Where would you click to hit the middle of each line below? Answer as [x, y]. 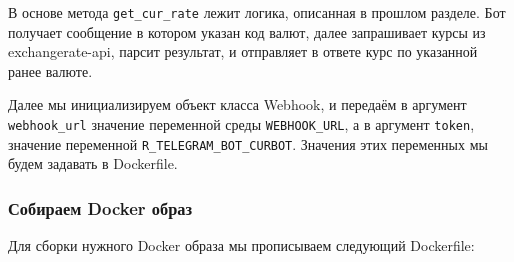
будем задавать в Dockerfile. [93, 163]
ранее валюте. [50, 70]
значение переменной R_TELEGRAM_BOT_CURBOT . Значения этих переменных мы [248, 143]
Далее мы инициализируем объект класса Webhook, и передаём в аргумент [237, 104]
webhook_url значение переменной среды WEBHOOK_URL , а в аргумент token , [241, 124]
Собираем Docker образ [100, 207]
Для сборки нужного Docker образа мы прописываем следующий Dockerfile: [241, 245]
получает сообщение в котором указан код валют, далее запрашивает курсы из [247, 31]
